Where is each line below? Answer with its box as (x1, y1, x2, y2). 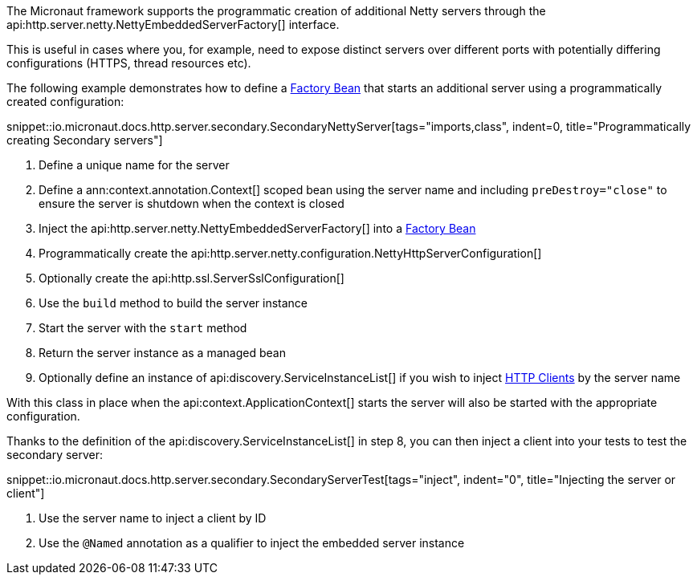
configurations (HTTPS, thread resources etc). (6, 56, 251, 70)
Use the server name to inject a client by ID (39, 511, 267, 525)
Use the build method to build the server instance (39, 296, 308, 310)
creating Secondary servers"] (6, 133, 163, 147)
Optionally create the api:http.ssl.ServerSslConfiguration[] (39, 271, 344, 285)
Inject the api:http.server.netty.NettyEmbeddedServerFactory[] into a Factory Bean (39, 221, 476, 235)
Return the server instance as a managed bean (39, 346, 286, 360)
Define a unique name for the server (39, 158, 230, 172)
